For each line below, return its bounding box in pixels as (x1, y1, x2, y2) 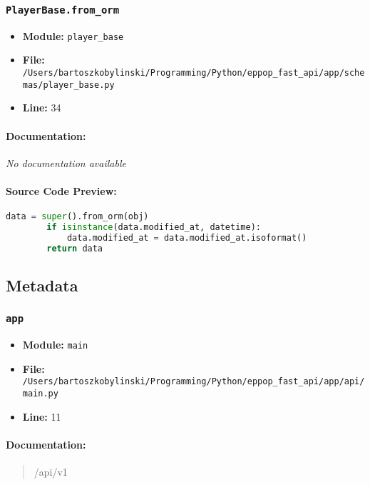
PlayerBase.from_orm (6, 4, 120, 16)
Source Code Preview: (6, 183, 117, 198)
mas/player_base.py (22, 79, 115, 90)
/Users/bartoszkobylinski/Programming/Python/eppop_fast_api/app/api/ (22, 376, 365, 387)
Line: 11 (22, 409, 61, 424)
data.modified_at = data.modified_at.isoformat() (66, 232, 307, 243)
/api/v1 (34, 464, 68, 479)
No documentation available (6, 155, 126, 170)
